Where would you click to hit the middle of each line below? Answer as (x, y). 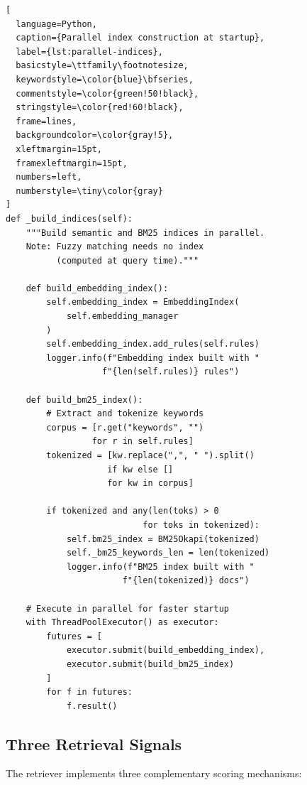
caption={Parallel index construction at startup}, (140, 38)
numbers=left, (49, 177)
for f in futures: (89, 692)
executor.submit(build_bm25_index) (150, 664)
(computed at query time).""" (128, 260)
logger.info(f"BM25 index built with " (160, 567)
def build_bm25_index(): (84, 400)
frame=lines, (46, 121)
